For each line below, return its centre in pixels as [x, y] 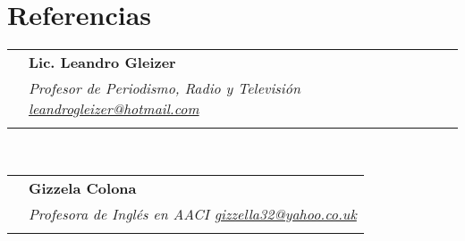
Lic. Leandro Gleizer [102, 62]
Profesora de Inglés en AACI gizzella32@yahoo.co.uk [193, 213]
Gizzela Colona [83, 187]
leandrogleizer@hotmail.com [114, 109]
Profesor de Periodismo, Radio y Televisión [165, 88]
